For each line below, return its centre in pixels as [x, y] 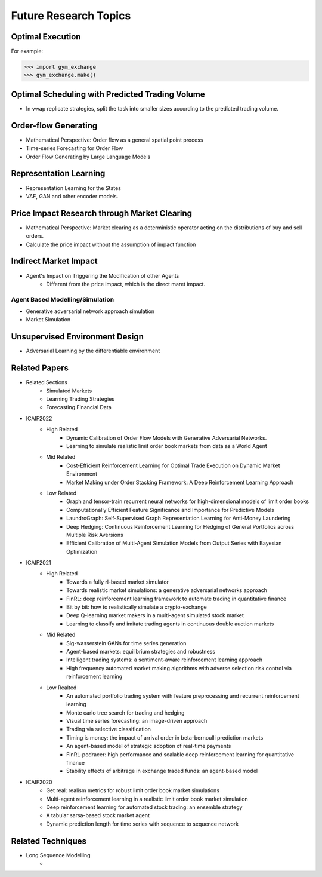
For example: [27, 51]
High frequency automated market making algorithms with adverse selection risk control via [179, 668]
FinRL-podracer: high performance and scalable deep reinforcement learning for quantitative [180, 754]
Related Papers [40, 368]
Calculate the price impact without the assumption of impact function [111, 244]
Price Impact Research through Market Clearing [102, 213]
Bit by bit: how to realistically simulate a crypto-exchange [137, 607]
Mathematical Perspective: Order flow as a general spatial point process [114, 140]
